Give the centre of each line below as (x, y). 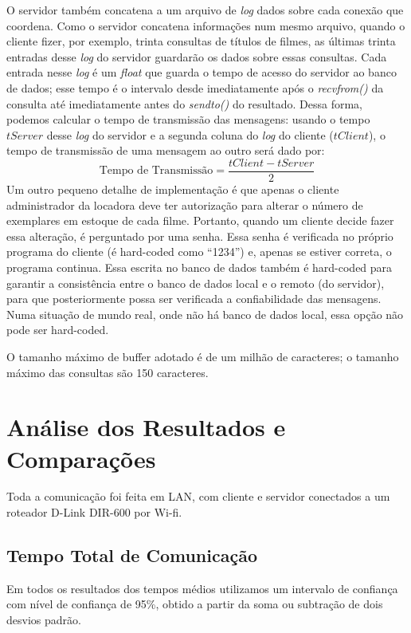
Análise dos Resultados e (146, 427)
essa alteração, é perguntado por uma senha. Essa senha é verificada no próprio (200, 236)
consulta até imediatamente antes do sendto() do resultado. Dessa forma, (184, 103)
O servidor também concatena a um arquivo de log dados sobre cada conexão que (205, 10)
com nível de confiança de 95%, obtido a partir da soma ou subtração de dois (195, 604)
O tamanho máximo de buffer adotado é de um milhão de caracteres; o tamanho (203, 356)
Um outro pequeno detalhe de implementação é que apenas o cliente (173, 189)
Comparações (81, 458)
